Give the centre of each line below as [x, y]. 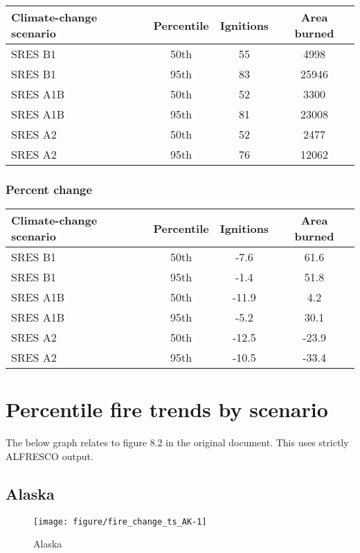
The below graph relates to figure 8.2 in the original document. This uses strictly [177, 442]
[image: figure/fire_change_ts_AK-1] [120, 521]
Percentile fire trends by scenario [167, 409]
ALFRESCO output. [49, 456]
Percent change [49, 189]
